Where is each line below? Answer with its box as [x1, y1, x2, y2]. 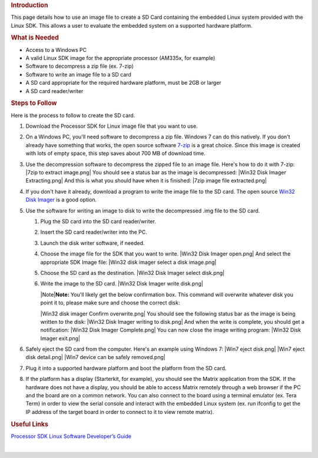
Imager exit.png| [40, 334, 81, 341]
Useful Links [11, 420, 48, 428]
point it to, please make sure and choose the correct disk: [40, 299, 180, 306]
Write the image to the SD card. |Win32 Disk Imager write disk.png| [40, 280, 203, 287]
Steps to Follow [11, 99, 57, 107]
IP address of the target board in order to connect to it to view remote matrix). [25, 408, 214, 415]
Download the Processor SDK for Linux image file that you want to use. [25, 122, 198, 130]
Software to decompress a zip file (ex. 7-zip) [25, 62, 134, 70]
